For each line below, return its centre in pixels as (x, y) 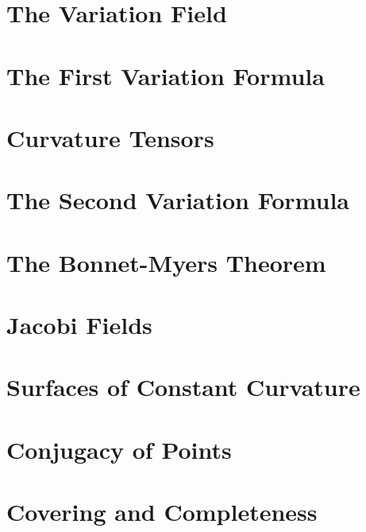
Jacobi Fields (79, 325)
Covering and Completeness (162, 512)
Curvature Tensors (110, 137)
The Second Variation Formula (178, 200)
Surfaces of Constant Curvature (183, 387)
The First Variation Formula (166, 75)
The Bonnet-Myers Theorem (166, 262)
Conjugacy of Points (119, 449)
